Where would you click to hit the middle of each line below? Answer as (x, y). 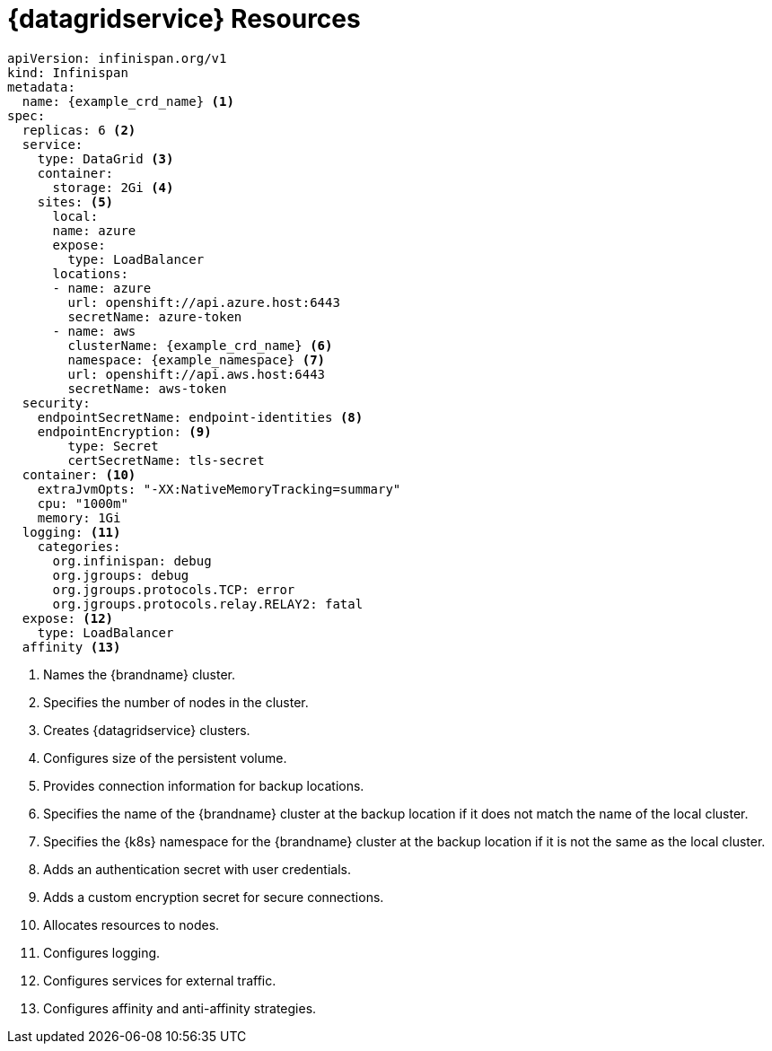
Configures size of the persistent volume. (165, 758)
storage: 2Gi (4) (113, 187)
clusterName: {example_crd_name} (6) (200, 345)
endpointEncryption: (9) (124, 431)
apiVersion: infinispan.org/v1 (117, 58)
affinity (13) (71, 647)
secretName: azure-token (155, 316)
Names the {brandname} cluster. (140, 674)
